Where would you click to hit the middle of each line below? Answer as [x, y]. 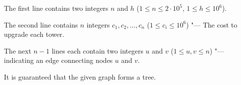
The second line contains [41, 24]
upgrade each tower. [34, 34]
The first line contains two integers [56, 8]
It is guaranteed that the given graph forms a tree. [80, 76]
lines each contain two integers [97, 50]
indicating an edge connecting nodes [58, 60]
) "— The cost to [212, 24]
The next [18, 50]
